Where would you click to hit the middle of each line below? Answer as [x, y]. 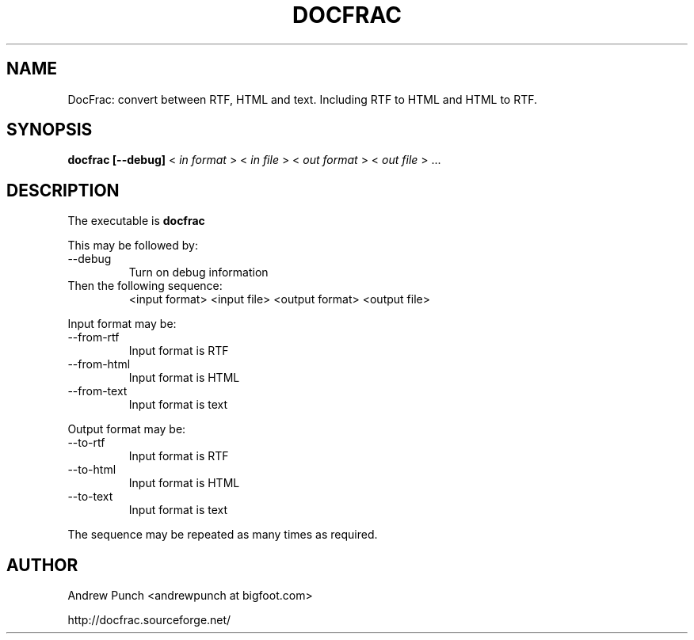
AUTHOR [42, 565]
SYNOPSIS [50, 130]
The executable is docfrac [136, 221]
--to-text [90, 497]
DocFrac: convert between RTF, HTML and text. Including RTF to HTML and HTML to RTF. [303, 99]
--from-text [97, 391]
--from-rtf [93, 337]
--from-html [99, 364]
